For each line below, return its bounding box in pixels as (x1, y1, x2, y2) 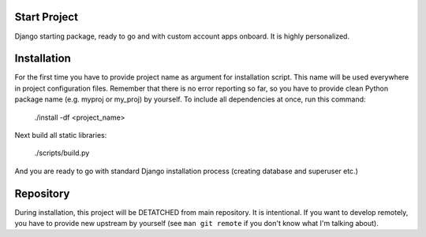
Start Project (14, 10, 79, 24)
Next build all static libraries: (14, 130, 107, 139)
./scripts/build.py (34, 148, 90, 157)
